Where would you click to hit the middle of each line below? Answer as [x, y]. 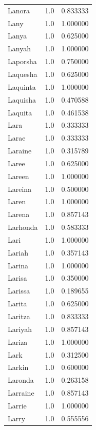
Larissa [19, 291]
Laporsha [22, 61]
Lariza [18, 341]
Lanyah [19, 48]
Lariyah [20, 329]
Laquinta [22, 86]
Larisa [17, 278]
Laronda [21, 380]
